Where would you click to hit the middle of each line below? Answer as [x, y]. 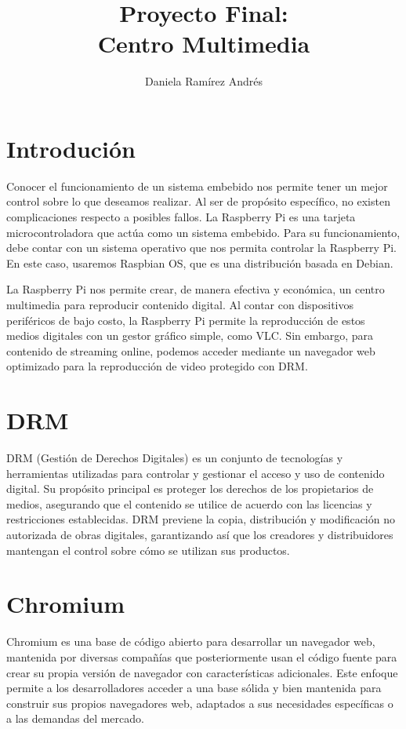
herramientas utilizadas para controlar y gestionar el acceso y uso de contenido [196, 473]
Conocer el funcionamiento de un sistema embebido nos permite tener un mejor [197, 186]
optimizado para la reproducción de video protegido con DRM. [157, 366]
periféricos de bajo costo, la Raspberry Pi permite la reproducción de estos [186, 320]
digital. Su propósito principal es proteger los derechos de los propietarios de [190, 488]
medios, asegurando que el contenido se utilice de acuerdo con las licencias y [189, 503]
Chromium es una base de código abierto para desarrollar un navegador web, [191, 642]
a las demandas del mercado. [75, 718]
